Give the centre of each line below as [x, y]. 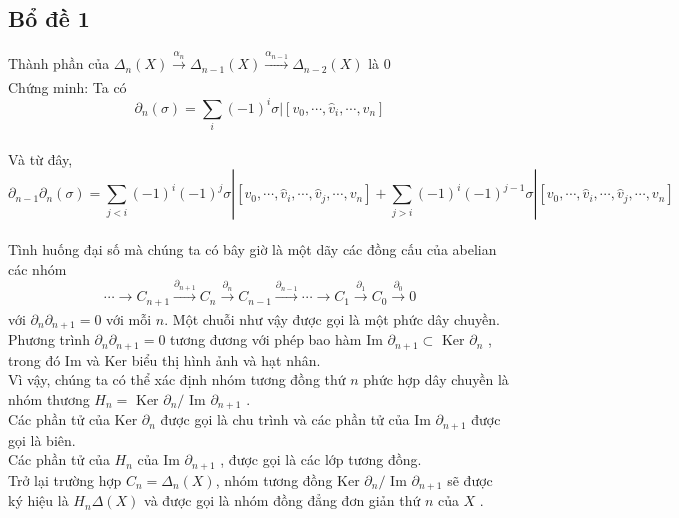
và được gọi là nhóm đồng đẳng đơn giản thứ [282, 500]
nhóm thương [49, 398]
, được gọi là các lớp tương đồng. [321, 459]
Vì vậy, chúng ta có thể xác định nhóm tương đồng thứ [177, 379]
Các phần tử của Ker [73, 419]
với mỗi [129, 318]
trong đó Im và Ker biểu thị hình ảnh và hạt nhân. [164, 359]
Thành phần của [59, 63]
